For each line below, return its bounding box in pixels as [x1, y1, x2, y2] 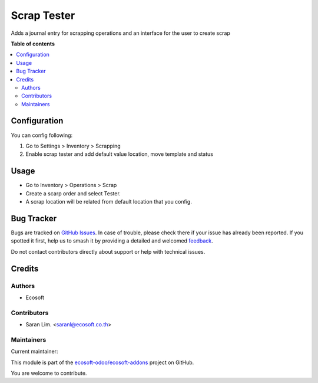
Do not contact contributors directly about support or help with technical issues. [11, 248, 206, 255]
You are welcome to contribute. [11, 369, 87, 377]
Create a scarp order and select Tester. [25, 189, 121, 197]
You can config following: [11, 132, 73, 139]
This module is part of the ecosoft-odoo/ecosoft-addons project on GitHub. [11, 359, 194, 366]
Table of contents [11, 40, 55, 47]
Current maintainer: [11, 348, 58, 355]
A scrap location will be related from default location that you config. [25, 198, 193, 205]
